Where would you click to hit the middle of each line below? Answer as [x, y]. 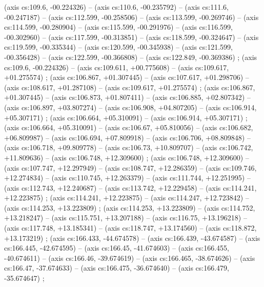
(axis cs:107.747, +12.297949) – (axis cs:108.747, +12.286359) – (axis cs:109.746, [130, 167]
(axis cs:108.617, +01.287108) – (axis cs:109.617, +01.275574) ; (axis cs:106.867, [130, 87]
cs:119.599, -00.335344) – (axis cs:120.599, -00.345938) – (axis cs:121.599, [119, 47]
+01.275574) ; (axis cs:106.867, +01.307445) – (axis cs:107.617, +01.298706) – [127, 77]
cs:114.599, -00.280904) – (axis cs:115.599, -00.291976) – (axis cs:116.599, [119, 27]
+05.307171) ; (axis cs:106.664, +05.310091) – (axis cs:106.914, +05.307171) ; [126, 117]
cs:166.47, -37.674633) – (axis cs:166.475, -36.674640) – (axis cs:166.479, [117, 268]
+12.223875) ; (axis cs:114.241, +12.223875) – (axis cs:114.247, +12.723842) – [127, 198]
